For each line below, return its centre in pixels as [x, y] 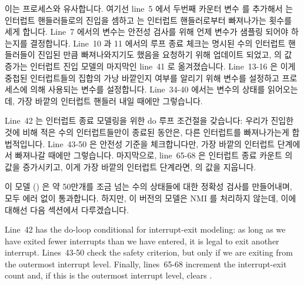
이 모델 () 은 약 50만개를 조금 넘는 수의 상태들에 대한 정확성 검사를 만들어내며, [148, 186]
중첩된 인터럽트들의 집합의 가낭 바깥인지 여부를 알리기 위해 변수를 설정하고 [142, 77]
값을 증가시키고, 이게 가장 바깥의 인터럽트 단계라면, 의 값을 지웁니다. [131, 166]
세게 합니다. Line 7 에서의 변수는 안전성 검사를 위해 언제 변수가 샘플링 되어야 [147, 32]
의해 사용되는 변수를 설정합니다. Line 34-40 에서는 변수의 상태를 [148, 89]
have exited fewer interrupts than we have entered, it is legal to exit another [142, 241]
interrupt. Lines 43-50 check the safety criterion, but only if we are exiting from [149, 252]
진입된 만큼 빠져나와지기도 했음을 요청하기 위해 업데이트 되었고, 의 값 [165, 54]
